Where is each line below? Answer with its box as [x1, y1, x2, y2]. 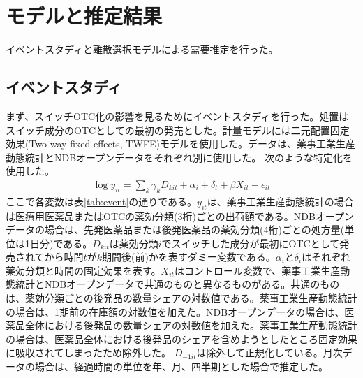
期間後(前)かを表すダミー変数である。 [101, 249, 276, 264]
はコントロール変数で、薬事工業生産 [174, 263, 341, 277]
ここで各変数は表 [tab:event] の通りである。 [6, 194, 198, 208]
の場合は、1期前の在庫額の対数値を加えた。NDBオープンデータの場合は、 [6, 304, 345, 319]
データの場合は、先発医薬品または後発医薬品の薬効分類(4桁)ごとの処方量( [6, 222, 345, 237]
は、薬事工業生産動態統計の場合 [207, 194, 354, 208]
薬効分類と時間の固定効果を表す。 [6, 263, 161, 277]
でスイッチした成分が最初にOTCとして [161, 235, 340, 250]
